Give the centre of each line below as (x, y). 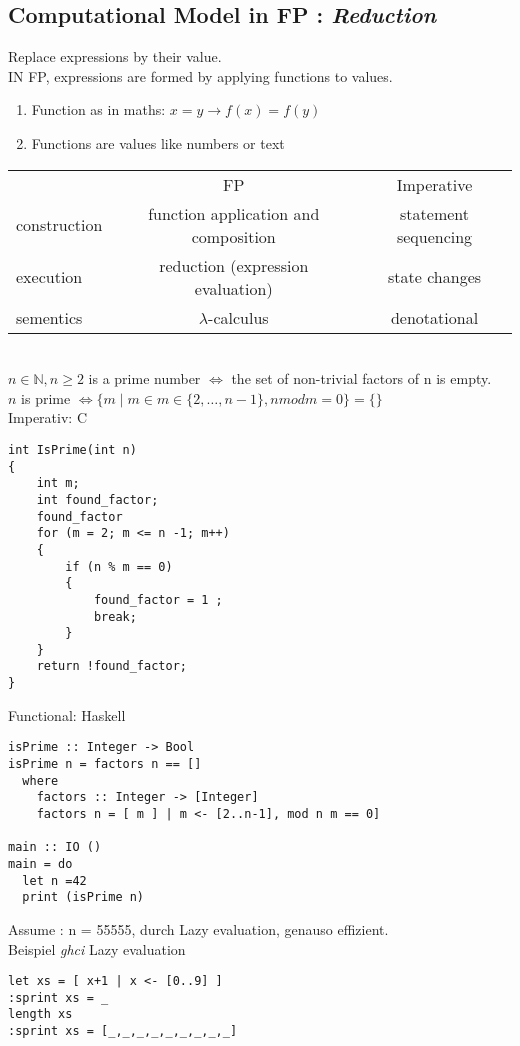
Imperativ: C (47, 417)
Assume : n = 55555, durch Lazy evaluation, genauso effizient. (198, 928)
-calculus (238, 317)
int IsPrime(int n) (72, 449)
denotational (434, 317)
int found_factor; (97, 499)
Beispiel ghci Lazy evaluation (97, 948)
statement (435, 213)
